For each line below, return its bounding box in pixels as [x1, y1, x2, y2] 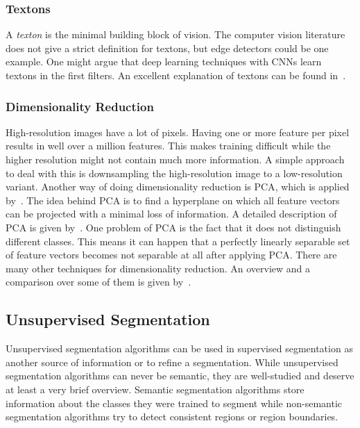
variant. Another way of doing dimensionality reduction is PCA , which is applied [6, 179, 350, 194]
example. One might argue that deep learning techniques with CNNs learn [6, 54, 322, 69]
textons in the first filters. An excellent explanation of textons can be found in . [6, 68, 346, 82]
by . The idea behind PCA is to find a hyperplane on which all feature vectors [6, 192, 340, 207]
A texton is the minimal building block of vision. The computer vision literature [6, 27, 345, 42]
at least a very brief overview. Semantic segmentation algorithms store [6, 381, 305, 396]
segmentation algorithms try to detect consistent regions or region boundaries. [6, 409, 338, 424]
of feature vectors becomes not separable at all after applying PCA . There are [6, 247, 337, 262]
